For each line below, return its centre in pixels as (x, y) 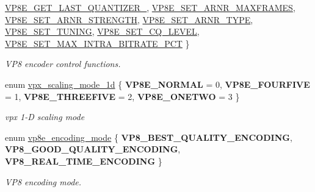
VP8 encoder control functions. (63, 64)
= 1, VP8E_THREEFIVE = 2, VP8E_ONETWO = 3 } (122, 96)
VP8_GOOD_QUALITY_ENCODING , (93, 149)
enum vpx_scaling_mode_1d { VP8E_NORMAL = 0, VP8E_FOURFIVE (157, 84)
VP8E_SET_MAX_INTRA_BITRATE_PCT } (97, 43)
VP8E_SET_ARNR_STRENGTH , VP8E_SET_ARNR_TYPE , (129, 19)
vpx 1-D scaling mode (45, 117)
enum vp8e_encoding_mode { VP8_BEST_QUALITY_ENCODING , (149, 137)
